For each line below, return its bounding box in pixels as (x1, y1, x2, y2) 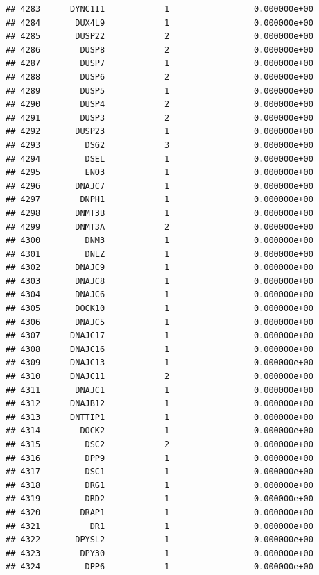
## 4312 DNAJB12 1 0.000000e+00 (6, 399, 313, 409)
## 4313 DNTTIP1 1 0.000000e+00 (6, 412, 313, 422)
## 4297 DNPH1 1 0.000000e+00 (6, 194, 313, 205)
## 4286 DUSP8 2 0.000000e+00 (6, 44, 313, 55)
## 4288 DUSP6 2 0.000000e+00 (6, 72, 313, 82)
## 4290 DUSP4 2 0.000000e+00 (6, 99, 313, 110)
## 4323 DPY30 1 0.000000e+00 (6, 548, 313, 558)
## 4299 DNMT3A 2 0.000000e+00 (6, 222, 313, 232)
